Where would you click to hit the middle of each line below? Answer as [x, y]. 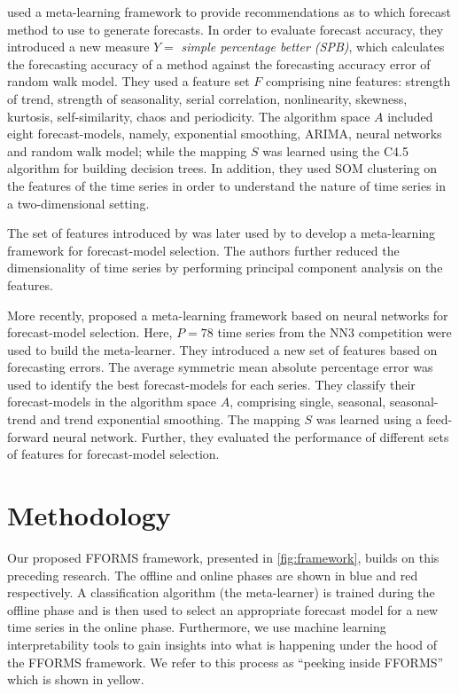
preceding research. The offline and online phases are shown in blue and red [213, 575]
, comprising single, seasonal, [308, 402]
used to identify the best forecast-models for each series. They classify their [211, 384]
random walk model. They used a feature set [128, 81]
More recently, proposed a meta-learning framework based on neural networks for [228, 315]
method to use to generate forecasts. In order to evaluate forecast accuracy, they [226, 29]
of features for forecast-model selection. [113, 454]
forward [28, 436]
